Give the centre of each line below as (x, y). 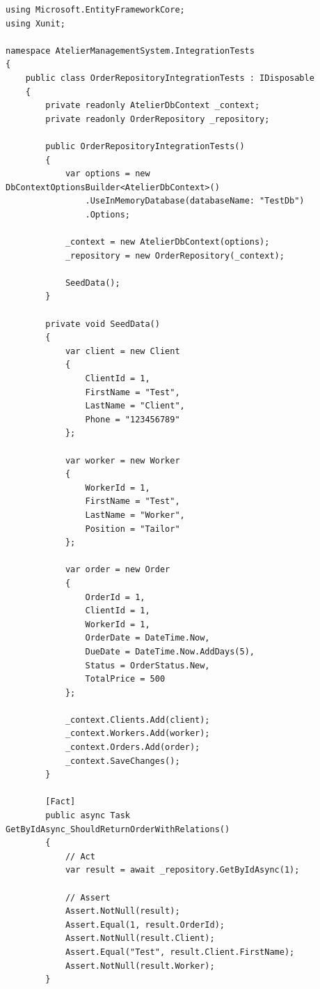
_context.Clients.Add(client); (137, 720)
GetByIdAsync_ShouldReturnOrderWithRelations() (118, 829)
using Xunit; (35, 23)
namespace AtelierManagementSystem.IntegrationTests (130, 51)
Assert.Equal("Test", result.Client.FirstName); (180, 952)
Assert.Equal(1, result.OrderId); (145, 925)
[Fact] (61, 802)
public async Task (88, 816)
